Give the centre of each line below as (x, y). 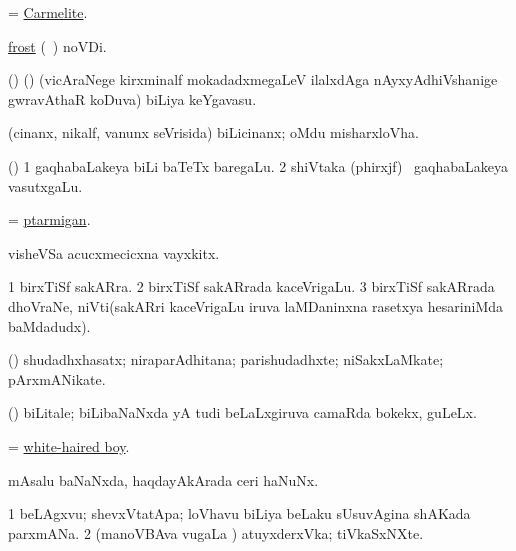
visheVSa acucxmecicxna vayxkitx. (114, 252)
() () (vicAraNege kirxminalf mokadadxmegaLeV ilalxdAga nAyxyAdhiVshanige (253, 79)
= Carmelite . (48, 12)
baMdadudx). (49, 325)
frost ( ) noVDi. (57, 45)
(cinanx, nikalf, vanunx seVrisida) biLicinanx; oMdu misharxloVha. (213, 132)
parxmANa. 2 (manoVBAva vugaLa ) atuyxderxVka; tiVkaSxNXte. (216, 532)
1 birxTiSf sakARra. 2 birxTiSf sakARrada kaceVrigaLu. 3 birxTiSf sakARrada (251, 286)
